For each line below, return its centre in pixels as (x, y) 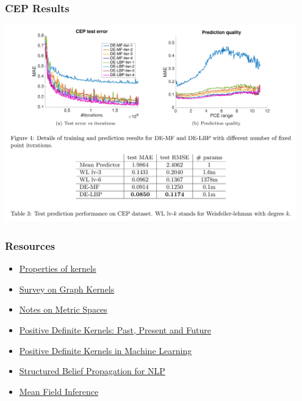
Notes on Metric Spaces (63, 309)
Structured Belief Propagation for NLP (92, 371)
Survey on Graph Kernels (67, 289)
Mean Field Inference (59, 391)
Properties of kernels (58, 268)
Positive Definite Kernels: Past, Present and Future (115, 329)
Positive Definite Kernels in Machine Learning (106, 350)
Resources (30, 245)
